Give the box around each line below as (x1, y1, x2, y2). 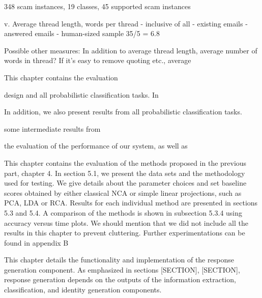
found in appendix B (4, 237, 69, 248)
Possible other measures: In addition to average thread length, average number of (4, 45, 257, 55)
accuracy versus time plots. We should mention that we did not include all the (4, 217, 248, 228)
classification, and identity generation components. (4, 284, 162, 295)
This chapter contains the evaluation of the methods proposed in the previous (4, 157, 247, 168)
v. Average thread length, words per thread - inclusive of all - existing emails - (4, 18, 248, 28)
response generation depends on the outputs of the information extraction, (4, 274, 236, 285)
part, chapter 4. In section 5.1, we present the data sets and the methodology (4, 167, 245, 178)
